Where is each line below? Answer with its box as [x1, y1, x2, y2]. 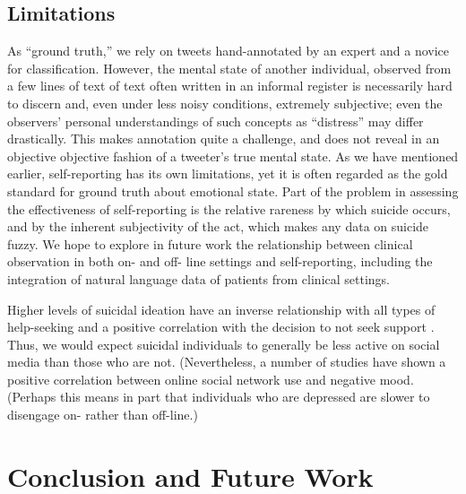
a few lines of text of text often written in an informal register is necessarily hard [7, 76, 453, 95]
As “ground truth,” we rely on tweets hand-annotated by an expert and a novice [7, 41, 450, 60]
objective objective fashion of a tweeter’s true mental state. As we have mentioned [7, 146, 459, 165]
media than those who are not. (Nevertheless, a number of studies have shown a [7, 352, 446, 371]
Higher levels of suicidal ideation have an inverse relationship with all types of [7, 299, 436, 318]
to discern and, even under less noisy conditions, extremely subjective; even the [7, 93, 443, 112]
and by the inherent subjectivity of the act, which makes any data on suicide [7, 217, 429, 236]
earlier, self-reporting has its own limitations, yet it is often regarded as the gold [7, 164, 448, 183]
